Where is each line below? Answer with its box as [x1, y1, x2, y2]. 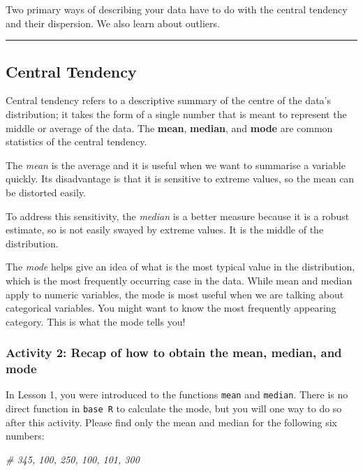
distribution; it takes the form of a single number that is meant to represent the [6, 106, 347, 121]
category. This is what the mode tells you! [6, 314, 186, 328]
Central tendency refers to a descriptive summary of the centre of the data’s [6, 93, 332, 108]
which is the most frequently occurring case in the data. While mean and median [6, 273, 353, 287]
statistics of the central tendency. [6, 134, 147, 149]
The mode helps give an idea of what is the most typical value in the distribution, [6, 259, 355, 274]
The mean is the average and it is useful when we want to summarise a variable [6, 157, 346, 172]
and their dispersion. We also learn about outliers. [6, 15, 220, 30]
